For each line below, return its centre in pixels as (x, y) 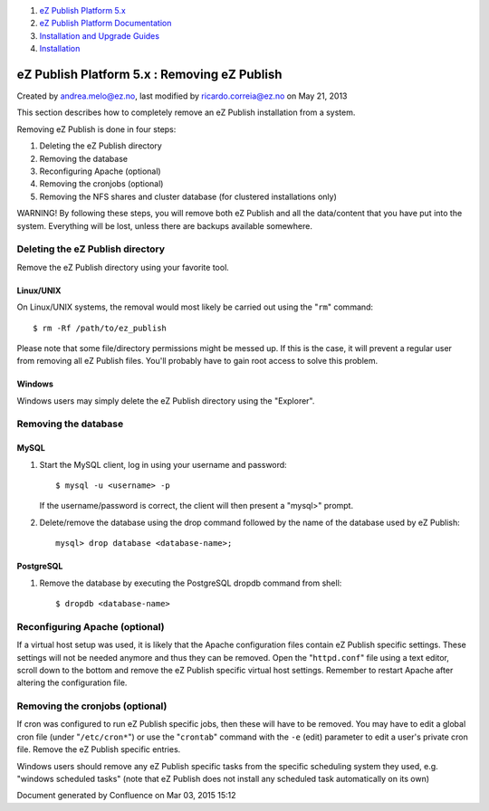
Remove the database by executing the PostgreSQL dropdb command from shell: (191, 583)
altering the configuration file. (72, 682)
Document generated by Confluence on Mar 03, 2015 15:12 (126, 796)
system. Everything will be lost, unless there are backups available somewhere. (164, 225)
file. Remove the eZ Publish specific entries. (99, 749)
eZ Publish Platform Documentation (105, 24)
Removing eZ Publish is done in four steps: (96, 129)
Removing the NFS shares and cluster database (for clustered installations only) (188, 196)
